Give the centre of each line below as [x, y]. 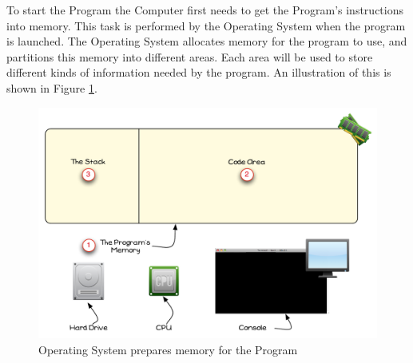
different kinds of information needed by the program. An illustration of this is [199, 72]
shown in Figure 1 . [52, 87]
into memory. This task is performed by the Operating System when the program [206, 25]
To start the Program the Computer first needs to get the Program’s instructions [205, 10]
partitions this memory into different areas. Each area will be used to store [190, 56]
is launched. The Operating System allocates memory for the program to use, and [207, 41]
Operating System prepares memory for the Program [168, 349]
